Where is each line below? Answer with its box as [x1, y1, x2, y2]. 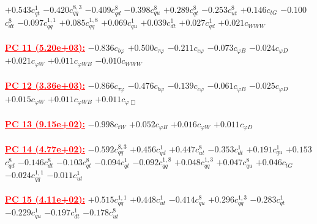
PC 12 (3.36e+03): [5, 79, 86, 92]
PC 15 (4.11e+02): [5, 193, 86, 206]
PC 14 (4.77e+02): [5, 142, 86, 155]
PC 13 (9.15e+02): [5, 117, 86, 130]
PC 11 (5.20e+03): [5, 40, 86, 53]
